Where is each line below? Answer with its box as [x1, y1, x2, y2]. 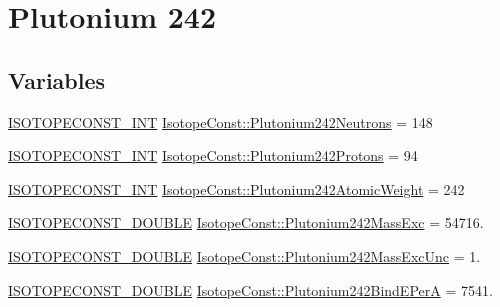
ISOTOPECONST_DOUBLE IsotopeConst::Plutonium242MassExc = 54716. [8, 212, 484, 233]
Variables [8, 64, 106, 95]
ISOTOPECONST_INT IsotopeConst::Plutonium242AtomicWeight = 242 [8, 178, 465, 199]
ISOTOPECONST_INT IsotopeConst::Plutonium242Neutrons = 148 [8, 111, 433, 132]
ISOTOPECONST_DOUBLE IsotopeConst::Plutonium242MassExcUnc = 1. [8, 245, 481, 266]
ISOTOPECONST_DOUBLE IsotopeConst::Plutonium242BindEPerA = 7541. [8, 279, 493, 300]
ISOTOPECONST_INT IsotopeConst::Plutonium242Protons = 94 [8, 145, 418, 166]
